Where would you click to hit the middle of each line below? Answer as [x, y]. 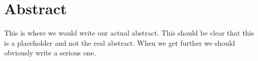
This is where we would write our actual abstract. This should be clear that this [129, 33]
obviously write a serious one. [50, 53]
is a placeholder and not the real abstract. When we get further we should [120, 42]
